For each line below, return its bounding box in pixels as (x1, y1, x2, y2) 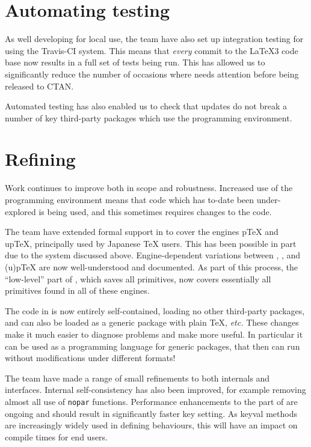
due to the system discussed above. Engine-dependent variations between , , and (5, 249, 301, 261)
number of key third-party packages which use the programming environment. (5, 111, 292, 124)
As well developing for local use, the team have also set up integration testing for (5, 32, 304, 45)
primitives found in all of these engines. (5, 284, 150, 297)
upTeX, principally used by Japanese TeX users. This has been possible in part (5, 237, 297, 249)
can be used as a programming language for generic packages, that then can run (5, 339, 300, 352)
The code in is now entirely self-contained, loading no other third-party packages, (5, 304, 305, 317)
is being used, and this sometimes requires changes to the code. (38, 205, 272, 217)
